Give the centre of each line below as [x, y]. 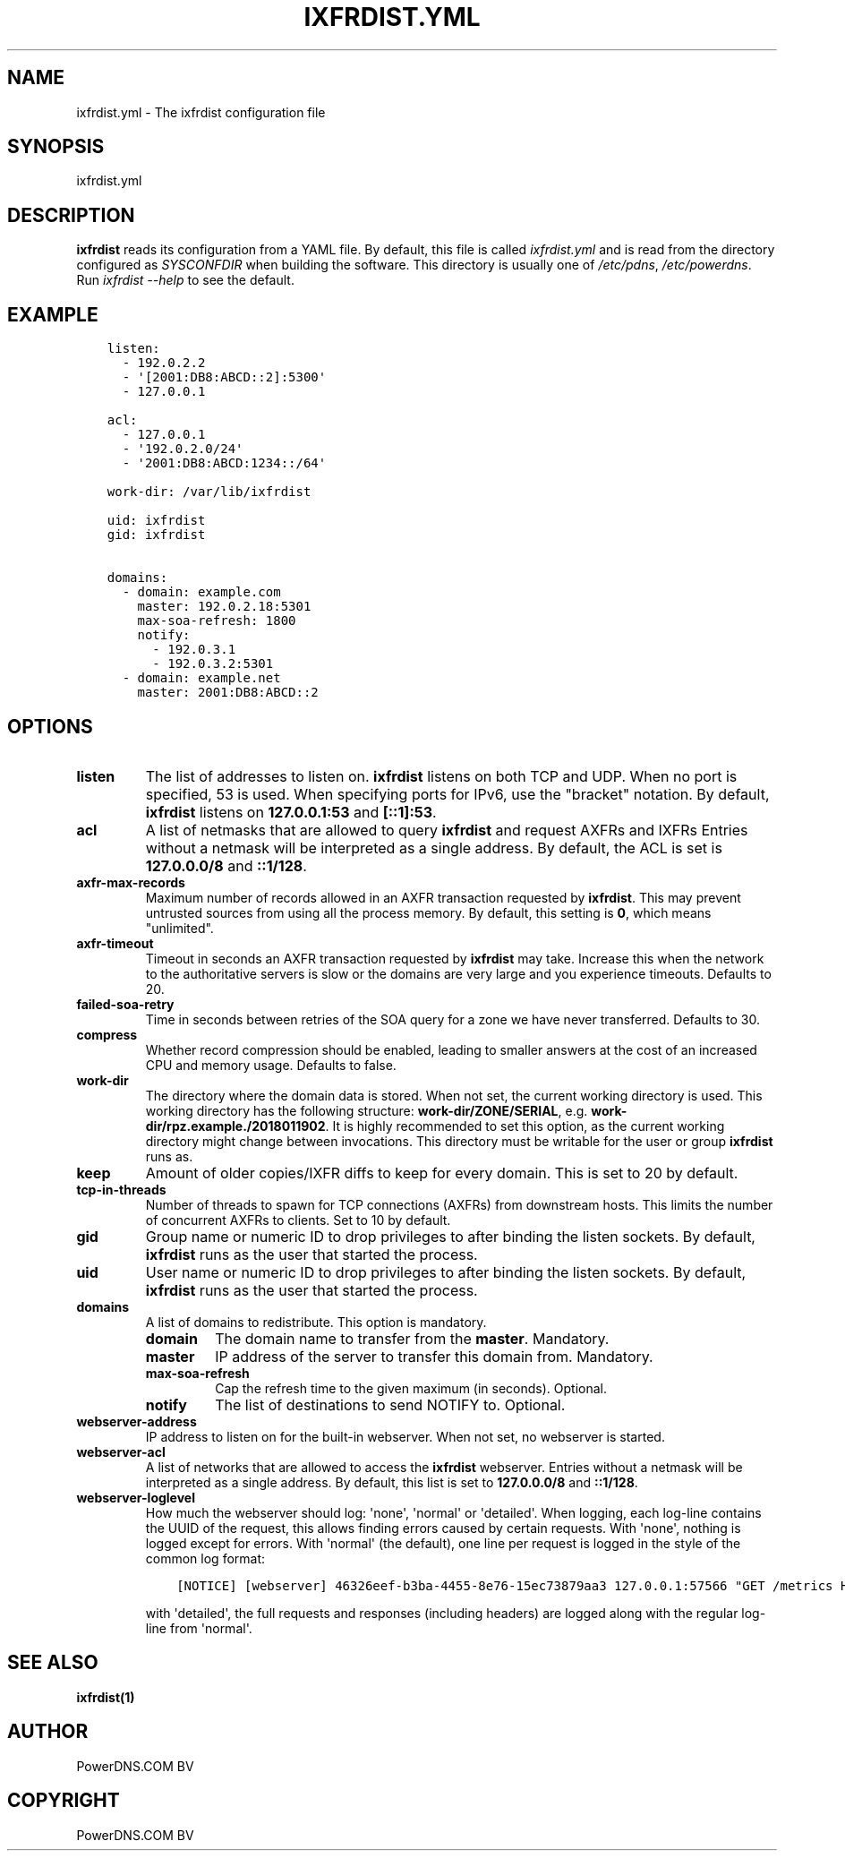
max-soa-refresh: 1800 [217, 621]
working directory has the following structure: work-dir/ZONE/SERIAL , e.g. [367, 1110]
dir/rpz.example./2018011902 [235, 1126]
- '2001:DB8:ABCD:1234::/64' [224, 463]
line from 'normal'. [199, 1628]
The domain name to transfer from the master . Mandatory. [412, 1338]
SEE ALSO [53, 1663]
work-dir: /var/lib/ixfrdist [209, 492]
